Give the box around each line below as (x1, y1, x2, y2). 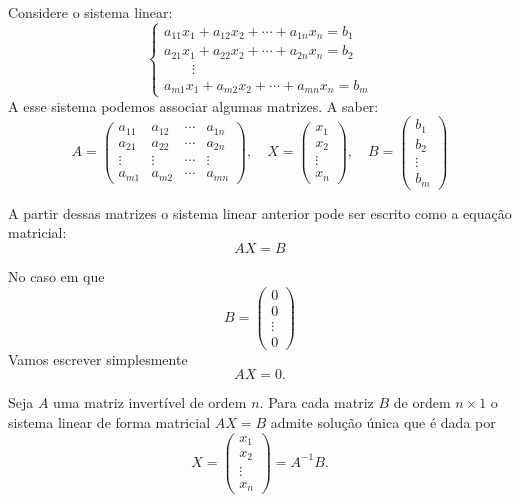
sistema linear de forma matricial (8, 411, 211, 432)
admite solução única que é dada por (270, 411, 496, 432)
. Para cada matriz (259, 392, 374, 413)
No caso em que (8, 265, 105, 286)
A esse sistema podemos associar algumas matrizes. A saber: (8, 95, 379, 116)
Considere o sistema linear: (8, 2, 173, 22)
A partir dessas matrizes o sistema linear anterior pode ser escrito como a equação (8, 202, 512, 223)
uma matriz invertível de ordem (53, 392, 247, 413)
